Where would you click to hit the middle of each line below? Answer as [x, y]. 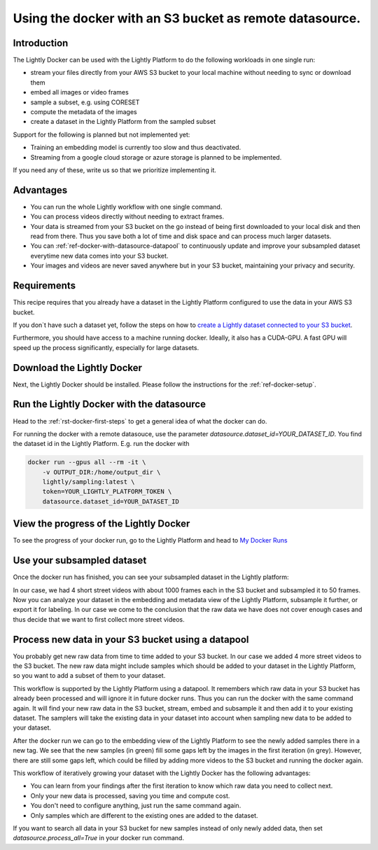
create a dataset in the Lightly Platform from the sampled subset [123, 122]
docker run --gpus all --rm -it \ [87, 462]
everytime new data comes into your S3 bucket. [99, 256]
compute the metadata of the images [84, 112]
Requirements [44, 286]
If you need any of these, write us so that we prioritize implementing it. [115, 170]
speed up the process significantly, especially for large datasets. [106, 347]
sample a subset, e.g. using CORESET [85, 102]
